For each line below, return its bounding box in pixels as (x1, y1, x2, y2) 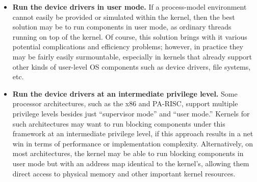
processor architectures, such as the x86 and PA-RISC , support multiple (12, 98, 238, 109)
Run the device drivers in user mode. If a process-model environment (12, 2, 247, 12)
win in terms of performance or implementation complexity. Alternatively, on (12, 138, 253, 148)
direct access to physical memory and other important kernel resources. (12, 168, 236, 178)
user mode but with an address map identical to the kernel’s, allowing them (12, 158, 249, 168)
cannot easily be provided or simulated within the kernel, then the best (12, 11, 235, 22)
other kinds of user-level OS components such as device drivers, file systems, (12, 61, 251, 72)
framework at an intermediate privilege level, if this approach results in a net (12, 128, 253, 139)
